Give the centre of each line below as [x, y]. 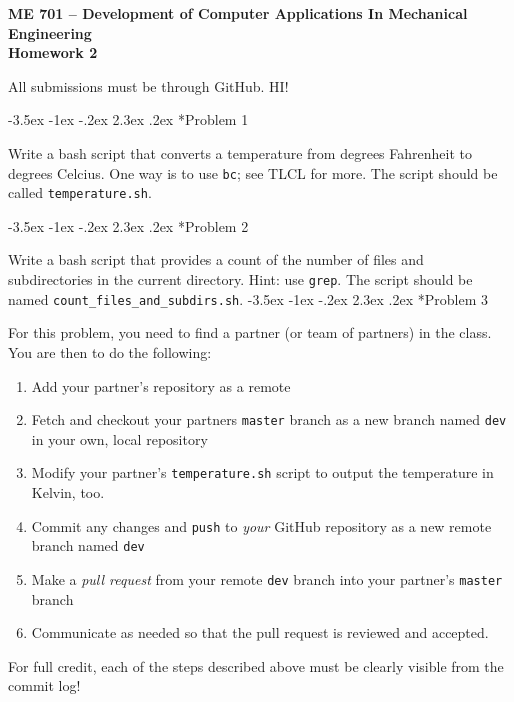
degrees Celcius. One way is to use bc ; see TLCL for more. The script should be [253, 172]
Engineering [50, 32]
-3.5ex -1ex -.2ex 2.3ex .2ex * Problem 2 [128, 225]
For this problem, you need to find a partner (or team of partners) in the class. [250, 332]
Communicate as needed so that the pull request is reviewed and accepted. [260, 632]
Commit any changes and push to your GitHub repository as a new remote [261, 525]
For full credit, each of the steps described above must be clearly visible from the [256, 665]
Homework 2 [53, 52]
